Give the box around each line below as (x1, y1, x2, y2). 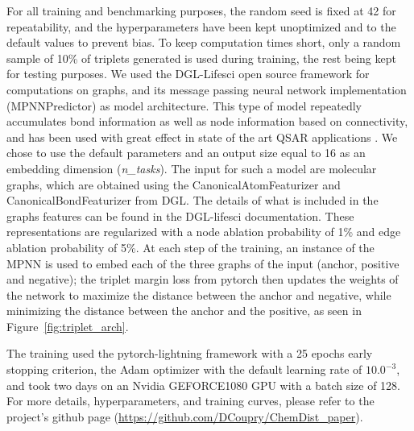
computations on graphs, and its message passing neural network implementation (6, 81, 407, 97)
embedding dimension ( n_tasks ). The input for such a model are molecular (6, 160, 377, 176)
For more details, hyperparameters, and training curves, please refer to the (6, 392, 375, 409)
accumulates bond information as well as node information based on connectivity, (6, 113, 408, 130)
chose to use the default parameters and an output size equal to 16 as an (6, 144, 366, 161)
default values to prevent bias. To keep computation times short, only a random (6, 34, 401, 51)
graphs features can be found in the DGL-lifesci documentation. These (6, 207, 354, 224)
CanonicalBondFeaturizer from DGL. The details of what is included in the (6, 192, 379, 209)
